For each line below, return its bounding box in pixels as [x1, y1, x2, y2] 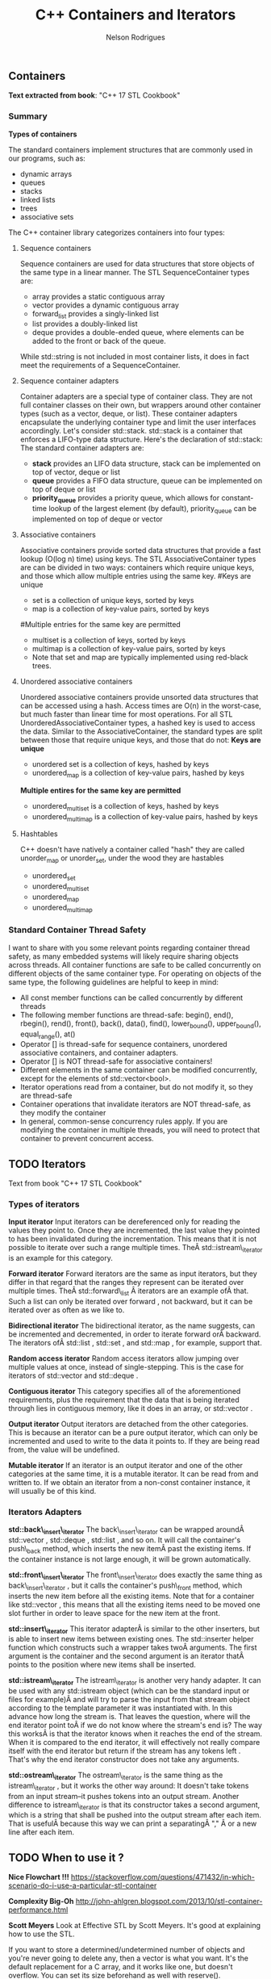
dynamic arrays [19, 169, 73, 178]
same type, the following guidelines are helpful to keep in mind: [8, 977, 219, 986]
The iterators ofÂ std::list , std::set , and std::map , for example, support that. [8, 1338, 262, 1348]
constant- [221, 493, 254, 503]
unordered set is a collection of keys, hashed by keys [31, 759, 210, 769]
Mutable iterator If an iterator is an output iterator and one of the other [8, 1461, 244, 1471]
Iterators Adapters [8, 1506, 82, 1517]
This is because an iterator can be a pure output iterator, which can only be [8, 1428, 258, 1437]
